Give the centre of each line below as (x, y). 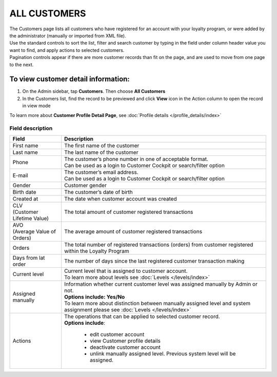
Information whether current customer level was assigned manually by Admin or (161, 284)
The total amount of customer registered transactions (129, 212)
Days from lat (29, 257)
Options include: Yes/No (95, 296)
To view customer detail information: (70, 79)
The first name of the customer (102, 145)
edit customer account (117, 334)
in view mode (36, 106)
